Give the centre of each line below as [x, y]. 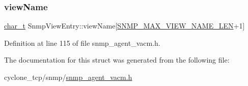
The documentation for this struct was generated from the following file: [117, 60]
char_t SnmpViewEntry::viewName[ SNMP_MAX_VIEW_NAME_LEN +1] [125, 26]
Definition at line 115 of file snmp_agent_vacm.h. [82, 42]
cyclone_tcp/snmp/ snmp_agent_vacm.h [68, 77]
